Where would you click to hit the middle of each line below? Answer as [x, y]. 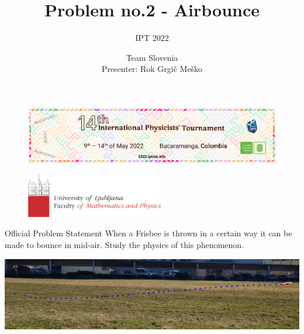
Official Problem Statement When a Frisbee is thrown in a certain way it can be [148, 233]
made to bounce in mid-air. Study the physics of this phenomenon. [125, 245]
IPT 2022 [152, 38]
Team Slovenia [152, 57]
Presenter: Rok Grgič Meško [152, 69]
